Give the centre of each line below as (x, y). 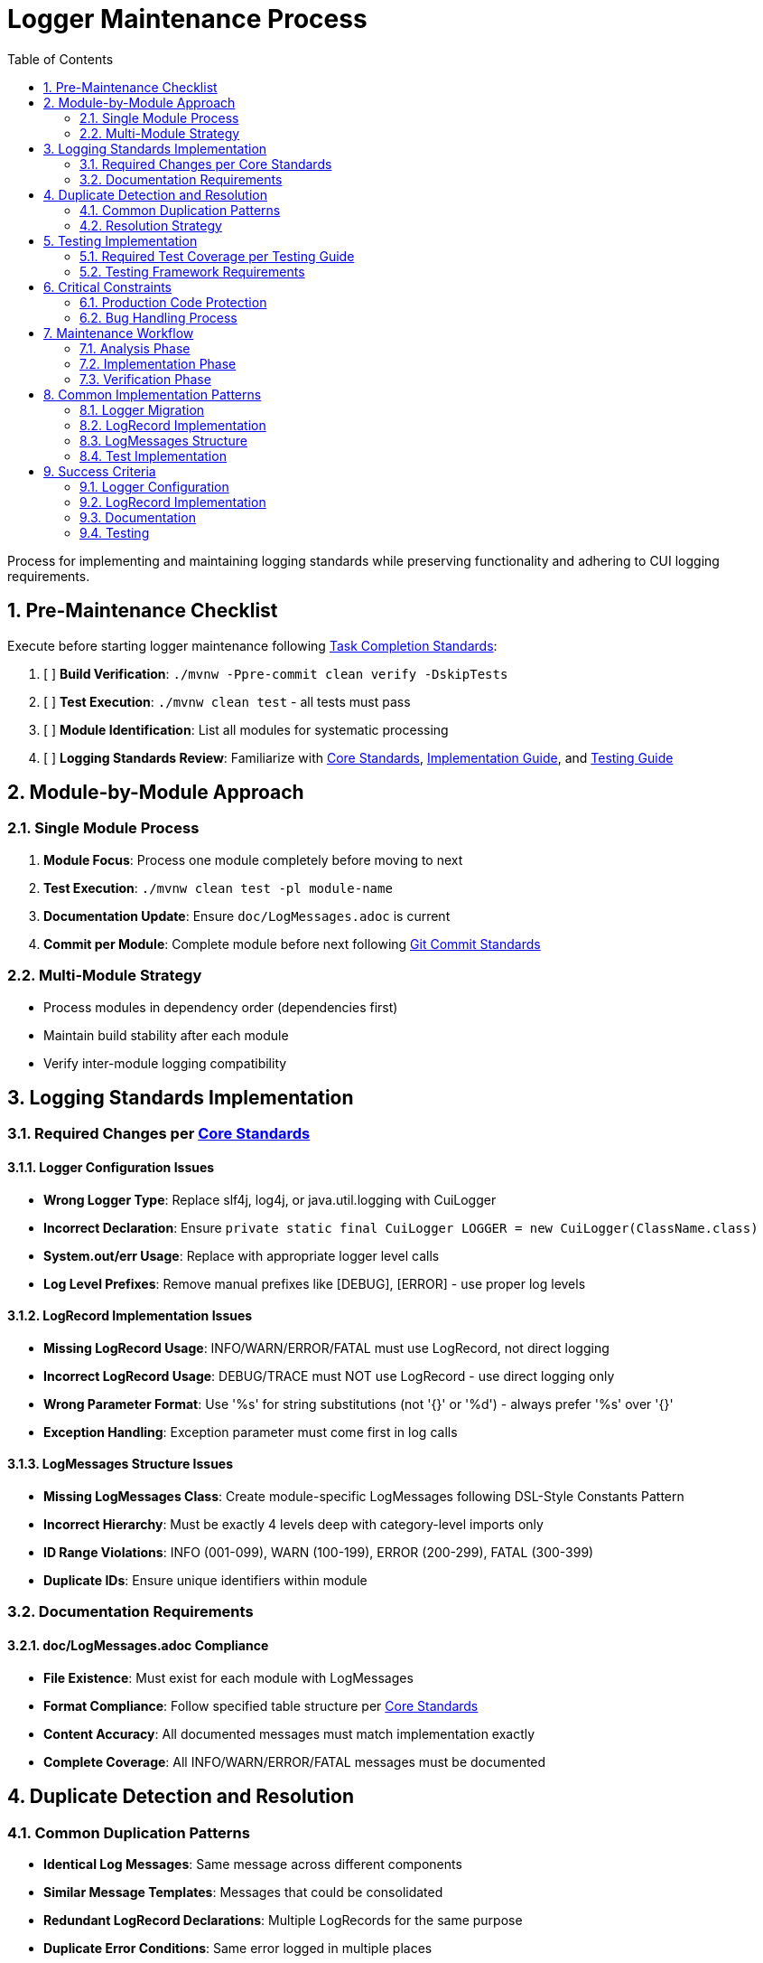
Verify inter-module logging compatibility (165, 1063)
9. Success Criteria (100, 471)
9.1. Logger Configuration (154, 486)
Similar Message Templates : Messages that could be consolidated (243, 1892)
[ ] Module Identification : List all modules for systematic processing (246, 729)
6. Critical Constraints (107, 286)
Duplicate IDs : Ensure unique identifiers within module (205, 1581)
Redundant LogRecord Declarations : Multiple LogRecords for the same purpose (283, 1920)
